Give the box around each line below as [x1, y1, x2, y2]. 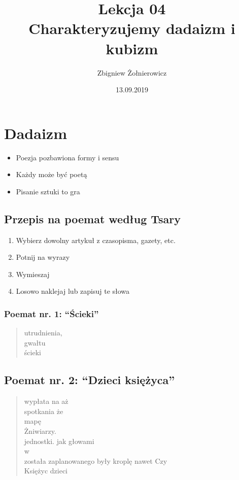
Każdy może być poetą [16, 169, 87, 180]
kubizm [106, 38, 158, 58]
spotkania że [24, 405, 63, 416]
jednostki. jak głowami [24, 435, 94, 446]
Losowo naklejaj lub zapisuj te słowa [16, 286, 130, 296]
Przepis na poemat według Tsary [4, 211, 181, 226]
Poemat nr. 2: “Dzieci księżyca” [4, 372, 175, 388]
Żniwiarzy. [24, 425, 56, 436]
